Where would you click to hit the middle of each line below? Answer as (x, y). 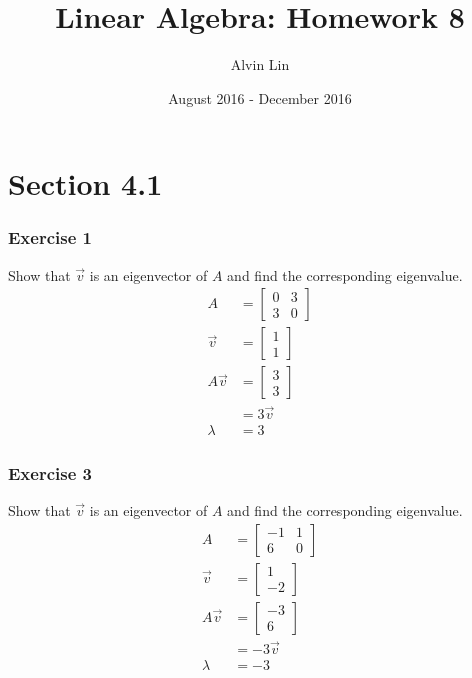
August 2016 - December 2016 (260, 97)
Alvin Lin (260, 64)
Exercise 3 (50, 472)
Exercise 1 (50, 237)
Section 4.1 (85, 183)
